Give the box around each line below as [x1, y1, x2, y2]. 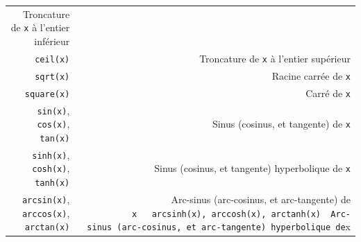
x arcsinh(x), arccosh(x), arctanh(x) [132, 209, 321, 219]
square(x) [24, 89, 70, 99]
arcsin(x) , [22, 192, 70, 206]
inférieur [34, 34, 70, 48]
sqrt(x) [35, 71, 70, 82]
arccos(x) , [22, 205, 70, 220]
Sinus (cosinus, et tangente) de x [212, 116, 351, 131]
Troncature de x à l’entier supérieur [199, 51, 351, 65]
